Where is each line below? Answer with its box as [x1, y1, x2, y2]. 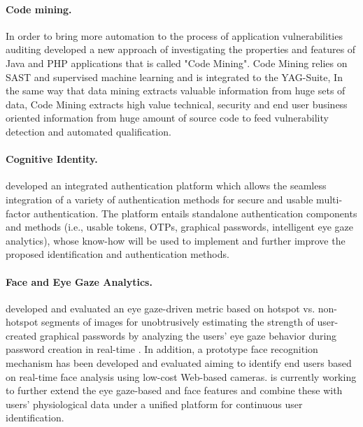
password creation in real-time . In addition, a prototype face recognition [6, 342, 318, 356]
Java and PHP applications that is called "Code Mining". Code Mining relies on [6, 55, 348, 70]
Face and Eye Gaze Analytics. [6, 274, 152, 289]
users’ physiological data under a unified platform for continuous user [6, 396, 303, 411]
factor [6, 205, 31, 220]
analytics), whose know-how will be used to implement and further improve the [6, 233, 346, 247]
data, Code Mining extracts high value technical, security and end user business [6, 96, 348, 111]
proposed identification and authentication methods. [6, 247, 229, 261]
